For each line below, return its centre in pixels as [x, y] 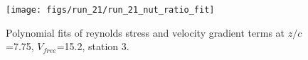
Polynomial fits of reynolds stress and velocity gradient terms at [145, 32]
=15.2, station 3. [93, 46]
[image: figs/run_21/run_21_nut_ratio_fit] [110, 10]
